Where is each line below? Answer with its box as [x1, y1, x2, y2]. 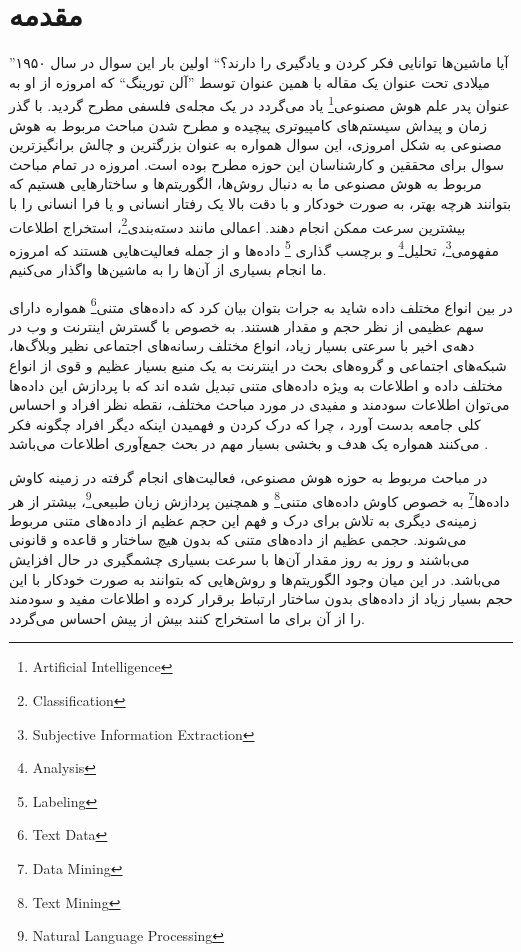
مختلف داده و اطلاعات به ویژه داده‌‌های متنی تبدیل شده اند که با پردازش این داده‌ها [9, 374, 503, 395]
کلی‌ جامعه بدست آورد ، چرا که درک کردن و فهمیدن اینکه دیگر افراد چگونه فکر [9, 413, 481, 434]
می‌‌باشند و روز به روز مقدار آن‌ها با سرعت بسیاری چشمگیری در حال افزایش [9, 549, 470, 570]
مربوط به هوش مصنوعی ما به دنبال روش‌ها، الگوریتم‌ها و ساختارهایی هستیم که [9, 173, 482, 194]
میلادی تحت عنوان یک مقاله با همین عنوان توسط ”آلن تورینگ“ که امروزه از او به [9, 71, 490, 92]
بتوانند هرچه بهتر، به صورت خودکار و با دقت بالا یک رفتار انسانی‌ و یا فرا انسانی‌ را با [9, 192, 512, 213]
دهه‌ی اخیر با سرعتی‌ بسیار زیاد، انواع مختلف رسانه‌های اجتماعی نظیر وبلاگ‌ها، [9, 335, 475, 356]
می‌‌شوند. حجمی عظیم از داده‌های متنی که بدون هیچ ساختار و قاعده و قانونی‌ [9, 529, 467, 550]
